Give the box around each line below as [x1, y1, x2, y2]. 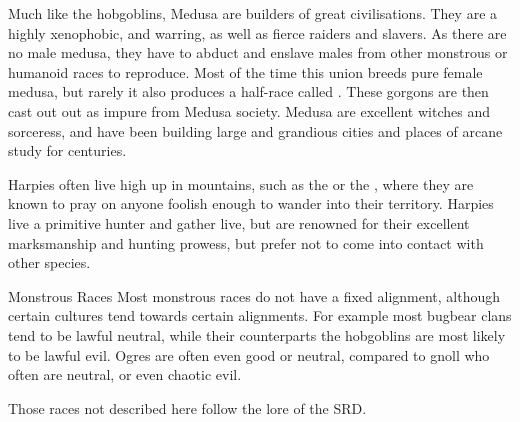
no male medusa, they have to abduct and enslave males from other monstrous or [8, 42, 508, 63]
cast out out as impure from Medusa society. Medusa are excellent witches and [8, 100, 490, 121]
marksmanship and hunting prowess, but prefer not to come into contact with [8, 232, 484, 253]
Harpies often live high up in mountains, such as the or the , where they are [8, 173, 474, 194]
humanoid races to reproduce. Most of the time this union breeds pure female [8, 61, 483, 82]
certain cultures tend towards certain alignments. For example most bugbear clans [8, 305, 512, 326]
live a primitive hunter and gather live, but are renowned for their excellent [8, 212, 470, 233]
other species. [8, 252, 91, 273]
